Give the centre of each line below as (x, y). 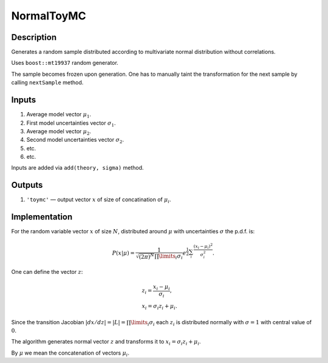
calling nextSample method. (47, 82)
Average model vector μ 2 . (59, 132)
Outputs (27, 185)
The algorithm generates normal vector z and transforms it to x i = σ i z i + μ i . (106, 342)
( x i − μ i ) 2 (203, 246)
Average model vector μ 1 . (59, 115)
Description (34, 37)
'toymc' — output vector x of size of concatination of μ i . (99, 200)
